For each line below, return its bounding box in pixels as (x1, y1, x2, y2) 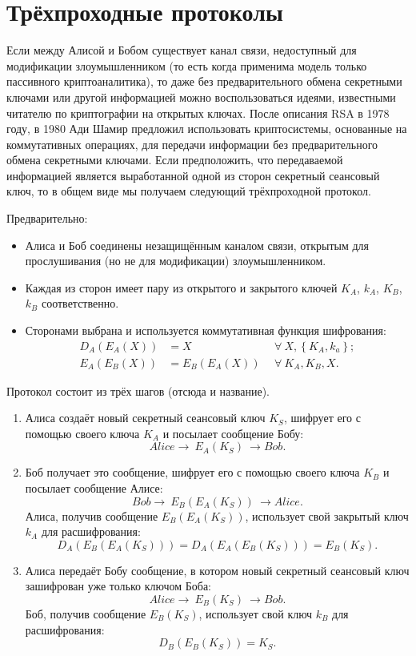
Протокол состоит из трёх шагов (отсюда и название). (6, 382, 270, 399)
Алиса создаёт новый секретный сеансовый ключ (25, 409, 266, 426)
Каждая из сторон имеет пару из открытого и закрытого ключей (25, 279, 338, 296)
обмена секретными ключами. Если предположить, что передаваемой (6, 151, 343, 168)
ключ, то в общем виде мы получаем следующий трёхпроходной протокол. (6, 183, 371, 199)
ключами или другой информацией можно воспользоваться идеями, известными (6, 88, 396, 105)
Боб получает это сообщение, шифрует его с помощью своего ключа (25, 464, 360, 481)
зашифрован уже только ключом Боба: (25, 578, 212, 594)
